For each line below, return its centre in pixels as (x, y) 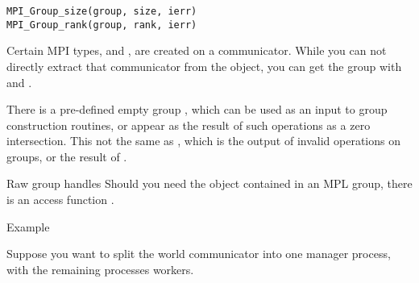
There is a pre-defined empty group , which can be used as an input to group (197, 109)
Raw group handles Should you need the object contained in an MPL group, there (209, 183)
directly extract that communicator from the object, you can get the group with (204, 66)
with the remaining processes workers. (100, 269)
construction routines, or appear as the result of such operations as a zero (189, 125)
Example (28, 226)
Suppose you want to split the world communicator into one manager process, (199, 254)
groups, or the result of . (67, 156)
